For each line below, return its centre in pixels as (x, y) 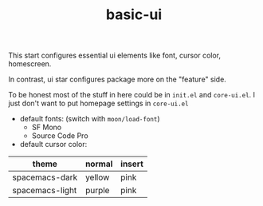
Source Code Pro (60, 136)
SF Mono (47, 127)
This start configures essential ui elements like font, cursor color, (115, 55)
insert (132, 164)
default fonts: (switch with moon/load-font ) (90, 119)
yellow (97, 177)
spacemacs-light (45, 191)
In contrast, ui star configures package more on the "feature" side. (118, 79)
